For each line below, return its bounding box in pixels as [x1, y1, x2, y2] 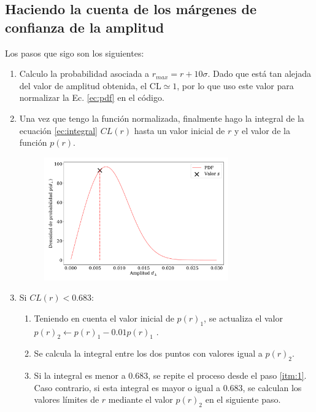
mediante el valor [108, 393, 173, 406]
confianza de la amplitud [5, 17, 164, 36]
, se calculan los [242, 381, 302, 394]
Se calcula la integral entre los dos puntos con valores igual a [34, 347, 263, 360]
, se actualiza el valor [204, 311, 283, 324]
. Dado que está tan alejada [207, 67, 312, 80]
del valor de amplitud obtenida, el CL [19, 79, 161, 92]
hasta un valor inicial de [134, 124, 225, 137]
